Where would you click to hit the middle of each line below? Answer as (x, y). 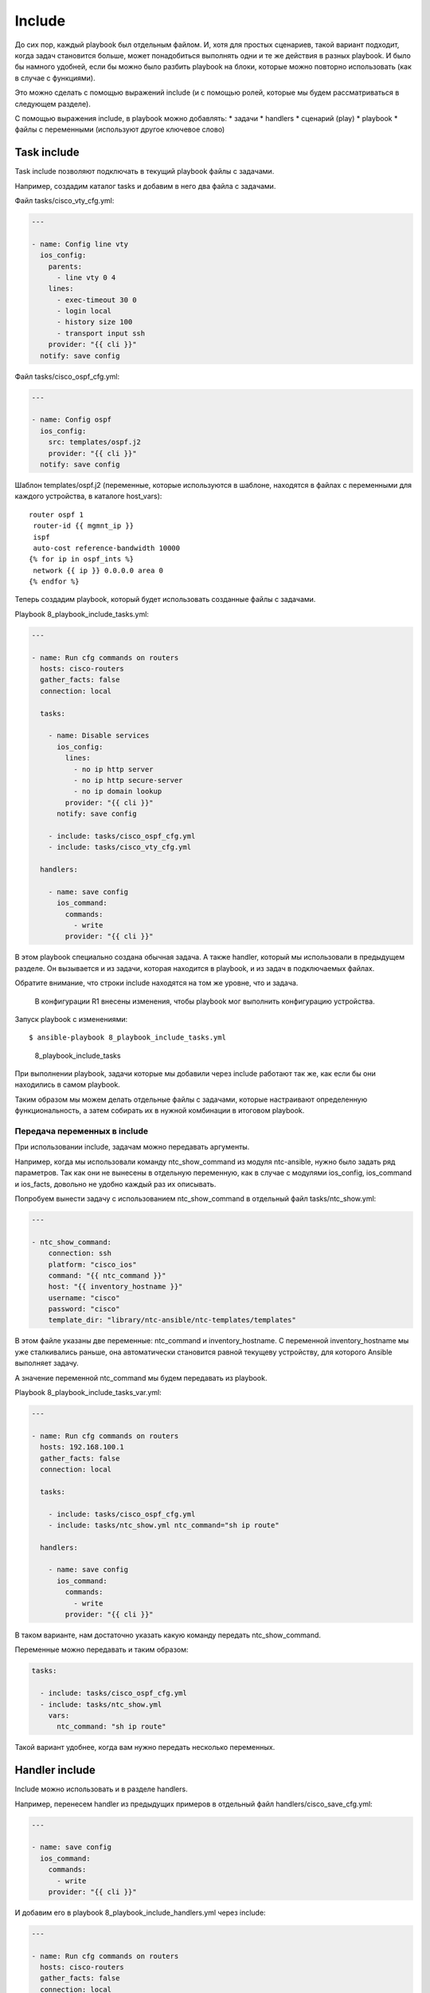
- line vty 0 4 (86, 277)
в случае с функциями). (55, 78)
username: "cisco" (84, 1298)
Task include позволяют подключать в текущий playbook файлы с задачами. (145, 171)
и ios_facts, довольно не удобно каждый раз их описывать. (115, 1184)
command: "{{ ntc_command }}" (107, 1275)
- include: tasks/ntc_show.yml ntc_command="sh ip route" (164, 1525)
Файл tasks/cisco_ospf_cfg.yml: (67, 376)
